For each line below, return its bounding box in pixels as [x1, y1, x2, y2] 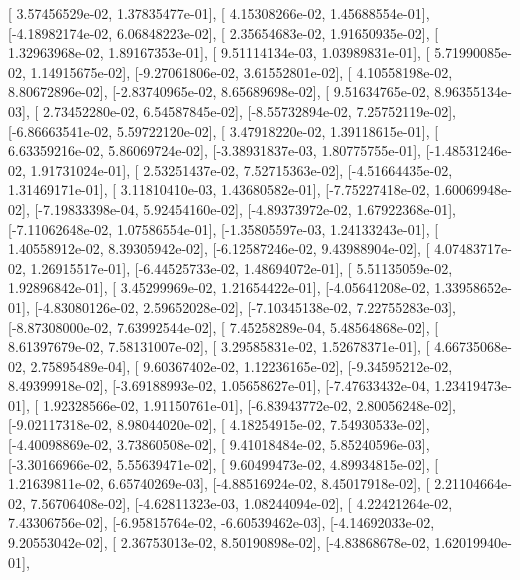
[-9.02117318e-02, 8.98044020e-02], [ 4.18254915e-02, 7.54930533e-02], [8, 414, 430, 435]
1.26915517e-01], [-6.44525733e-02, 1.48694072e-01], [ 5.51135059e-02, [30, 257, 453, 278]
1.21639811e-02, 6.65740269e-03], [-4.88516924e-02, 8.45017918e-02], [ [8, 473, 430, 494]
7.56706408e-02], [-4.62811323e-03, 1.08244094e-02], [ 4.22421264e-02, [30, 492, 453, 513]
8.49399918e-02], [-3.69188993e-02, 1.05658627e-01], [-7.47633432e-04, [8, 375, 430, 396]
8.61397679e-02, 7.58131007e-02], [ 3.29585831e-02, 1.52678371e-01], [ [8, 336, 430, 357]
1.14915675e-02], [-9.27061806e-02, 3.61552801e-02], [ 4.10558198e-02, [30, 61, 453, 82]
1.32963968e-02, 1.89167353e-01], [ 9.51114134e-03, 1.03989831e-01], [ [8, 42, 430, 63]
